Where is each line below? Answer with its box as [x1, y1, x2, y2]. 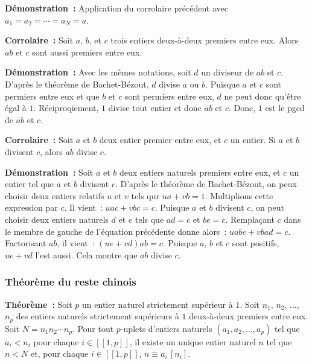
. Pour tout [72, 322, 114, 334]
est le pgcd [265, 101, 305, 114]
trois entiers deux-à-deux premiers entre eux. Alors [110, 34, 299, 46]
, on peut [250, 201, 285, 214]
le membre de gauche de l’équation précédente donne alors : [5, 225, 227, 237]
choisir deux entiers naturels [5, 212, 109, 225]
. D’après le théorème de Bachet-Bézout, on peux [115, 177, 297, 190]
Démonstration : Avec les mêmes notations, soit [5, 66, 191, 78]
